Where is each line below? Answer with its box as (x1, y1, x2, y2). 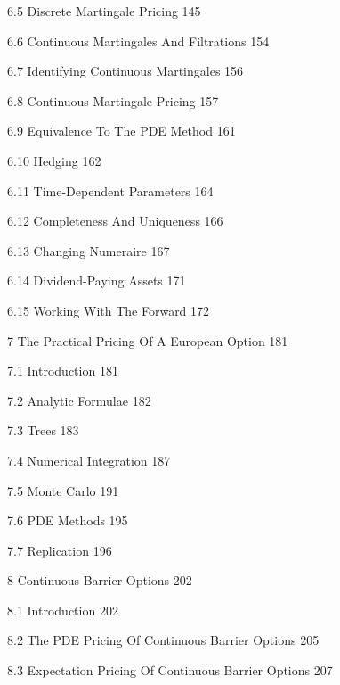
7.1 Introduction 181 (7, 361, 118, 380)
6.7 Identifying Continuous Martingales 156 (7, 62, 244, 80)
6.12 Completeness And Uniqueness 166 (7, 211, 223, 230)
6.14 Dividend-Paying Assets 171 (7, 271, 186, 290)
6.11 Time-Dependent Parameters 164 (7, 181, 214, 200)
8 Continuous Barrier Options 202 (7, 571, 192, 590)
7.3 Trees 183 (7, 421, 79, 440)
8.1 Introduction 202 (7, 600, 118, 619)
